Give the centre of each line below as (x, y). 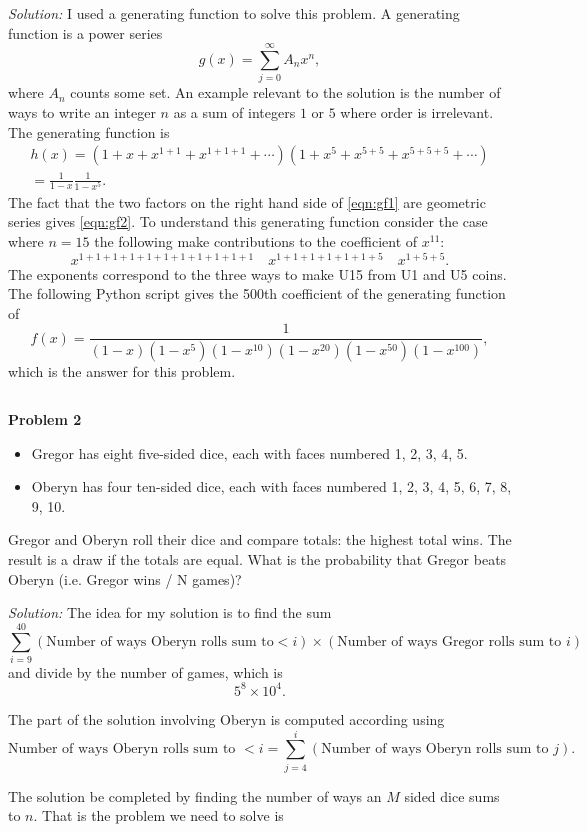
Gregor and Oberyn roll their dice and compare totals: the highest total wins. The (260, 539)
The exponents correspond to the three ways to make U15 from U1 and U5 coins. (257, 273)
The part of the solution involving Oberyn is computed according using (226, 718)
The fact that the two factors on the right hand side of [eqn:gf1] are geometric (247, 201)
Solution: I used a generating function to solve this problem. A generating (234, 13)
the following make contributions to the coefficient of (256, 241)
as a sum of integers (234, 111)
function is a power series (85, 32)
